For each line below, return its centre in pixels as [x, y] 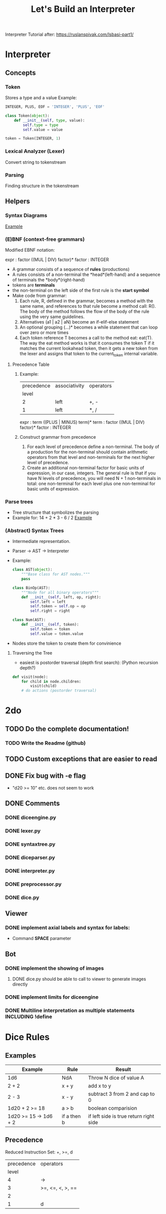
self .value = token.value [57, 634]
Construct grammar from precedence [58, 437]
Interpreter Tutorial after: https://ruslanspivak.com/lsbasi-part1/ [69, 34]
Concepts [21, 73]
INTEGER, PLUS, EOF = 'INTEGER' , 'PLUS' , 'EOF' [55, 107]
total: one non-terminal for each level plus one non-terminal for [91, 483]
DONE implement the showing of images [55, 968]
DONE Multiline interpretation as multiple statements [70, 1010]
